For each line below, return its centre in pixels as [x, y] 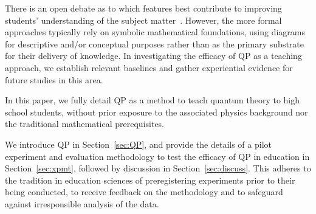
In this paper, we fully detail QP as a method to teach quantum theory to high [153, 100]
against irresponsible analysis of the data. [82, 203]
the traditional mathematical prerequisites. [85, 124]
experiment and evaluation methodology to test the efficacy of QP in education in [157, 156]
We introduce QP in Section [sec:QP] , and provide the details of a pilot [138, 144]
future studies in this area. [54, 79]
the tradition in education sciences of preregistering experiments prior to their [150, 180]
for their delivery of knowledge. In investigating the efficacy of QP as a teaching [153, 56]
